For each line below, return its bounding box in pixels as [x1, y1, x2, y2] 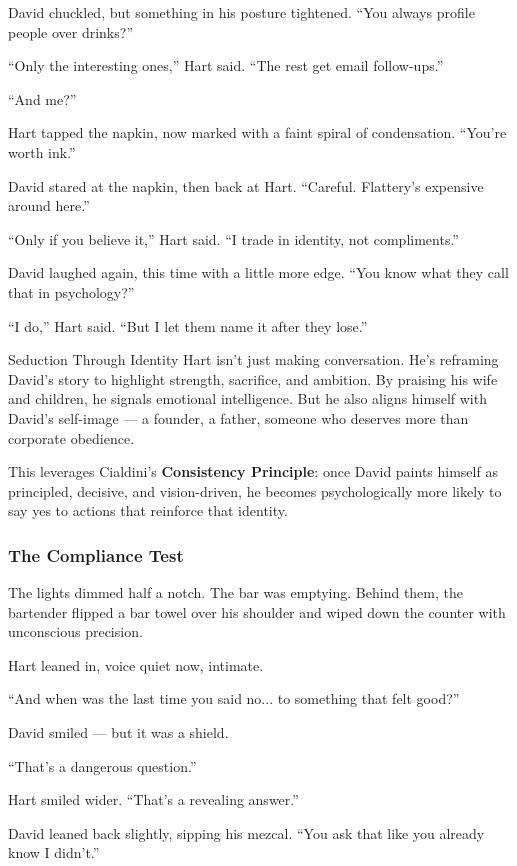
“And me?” [8, 88, 77, 109]
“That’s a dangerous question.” [8, 755, 197, 776]
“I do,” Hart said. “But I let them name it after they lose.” [8, 315, 368, 336]
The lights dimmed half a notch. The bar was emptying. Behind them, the [8, 582, 463, 603]
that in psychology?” [8, 281, 135, 302]
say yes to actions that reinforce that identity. [8, 500, 288, 521]
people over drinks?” [8, 21, 133, 42]
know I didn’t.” [8, 842, 100, 863]
